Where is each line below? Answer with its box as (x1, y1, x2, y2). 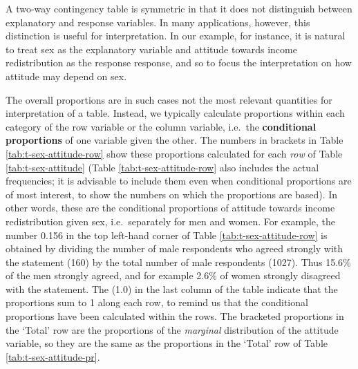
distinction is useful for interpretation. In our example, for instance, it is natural (6, 28, 346, 43)
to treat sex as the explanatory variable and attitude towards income (6, 41, 297, 56)
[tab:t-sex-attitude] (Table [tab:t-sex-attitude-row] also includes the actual (6, 160, 319, 174)
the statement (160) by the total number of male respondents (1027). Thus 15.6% (6, 254, 351, 269)
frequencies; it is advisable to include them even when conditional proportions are (6, 173, 352, 188)
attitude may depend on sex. (6, 68, 127, 83)
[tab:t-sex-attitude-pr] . (6, 349, 100, 363)
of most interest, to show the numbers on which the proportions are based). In (6, 187, 338, 201)
